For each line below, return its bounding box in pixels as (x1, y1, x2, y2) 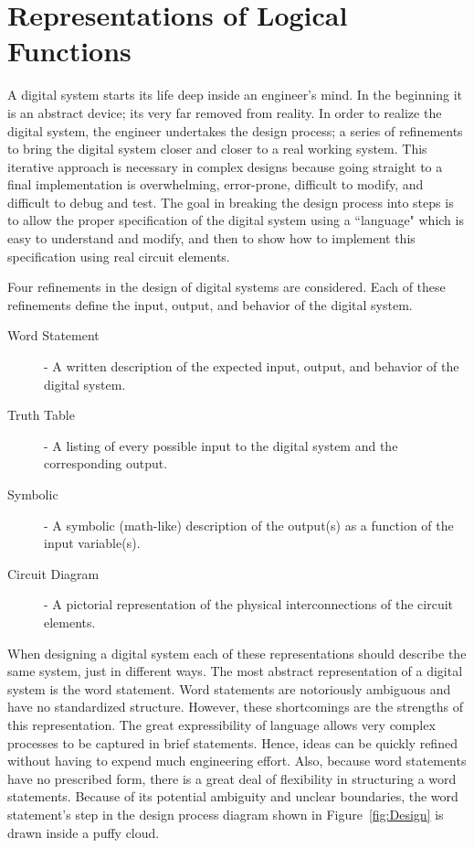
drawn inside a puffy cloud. (7, 822, 160, 842)
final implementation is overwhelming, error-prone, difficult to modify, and (7, 175, 424, 194)
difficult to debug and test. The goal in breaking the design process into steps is (7, 192, 454, 211)
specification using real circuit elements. (7, 246, 230, 265)
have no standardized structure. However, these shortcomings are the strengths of (7, 697, 463, 716)
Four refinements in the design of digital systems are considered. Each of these (7, 277, 446, 296)
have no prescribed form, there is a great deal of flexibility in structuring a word (7, 768, 457, 788)
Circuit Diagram (7, 564, 100, 583)
